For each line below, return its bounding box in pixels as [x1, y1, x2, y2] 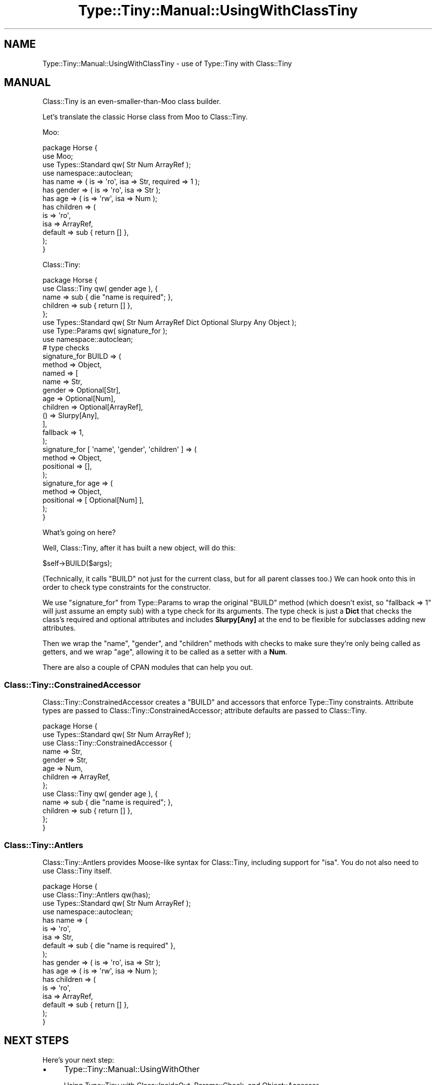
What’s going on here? [42, 528, 116, 537]
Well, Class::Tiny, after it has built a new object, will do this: [42, 543, 236, 552]
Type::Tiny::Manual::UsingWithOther [64, 1064, 200, 1074]
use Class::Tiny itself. [42, 866, 112, 875]
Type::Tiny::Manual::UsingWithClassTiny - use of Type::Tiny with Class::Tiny [42, 59, 292, 68]
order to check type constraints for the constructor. [42, 583, 211, 592]
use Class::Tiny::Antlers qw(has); [42, 890, 151, 899]
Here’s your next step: [42, 1055, 114, 1064]
